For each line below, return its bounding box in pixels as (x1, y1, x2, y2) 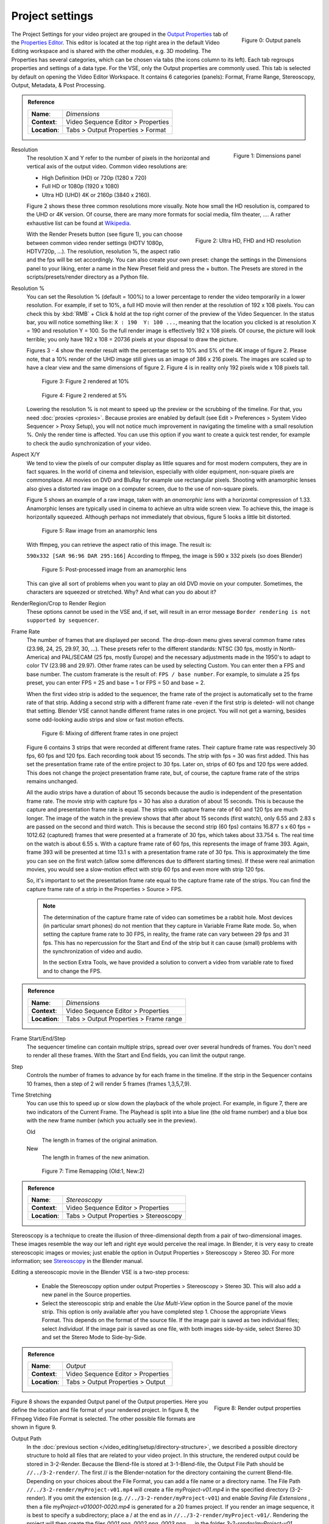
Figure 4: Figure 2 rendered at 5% (41, 391, 127, 399)
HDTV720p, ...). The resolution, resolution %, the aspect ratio (26, 247, 180, 255)
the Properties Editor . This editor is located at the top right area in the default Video (11, 38, 220, 46)
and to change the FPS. (43, 967, 102, 975)
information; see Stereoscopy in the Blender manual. (11, 1258, 143, 1265)
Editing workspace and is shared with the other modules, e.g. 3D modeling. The (11, 48, 211, 55)
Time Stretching (11, 1091, 52, 1098)
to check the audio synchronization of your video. (26, 440, 152, 447)
